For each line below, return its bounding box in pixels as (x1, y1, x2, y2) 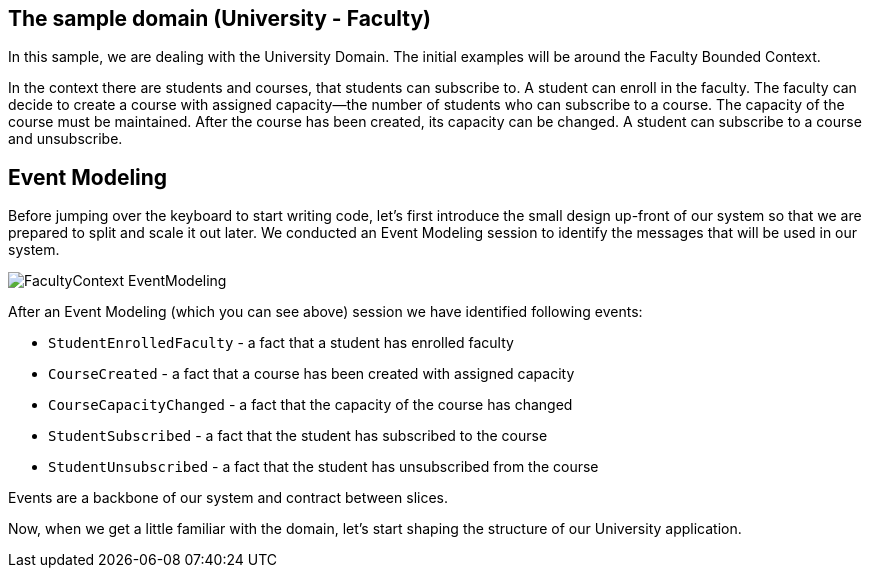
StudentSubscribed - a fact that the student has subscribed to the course (48, 427, 548, 445)
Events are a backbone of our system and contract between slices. (8, 489, 448, 507)
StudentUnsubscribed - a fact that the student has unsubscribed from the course (48, 458, 599, 476)
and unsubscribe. (8, 130, 123, 148)
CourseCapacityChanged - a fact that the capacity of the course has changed (48, 396, 573, 414)
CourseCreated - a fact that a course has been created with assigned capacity (48, 365, 575, 383)
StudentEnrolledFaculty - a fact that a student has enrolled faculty (48, 334, 514, 352)
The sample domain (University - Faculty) (8, 6, 431, 31)
